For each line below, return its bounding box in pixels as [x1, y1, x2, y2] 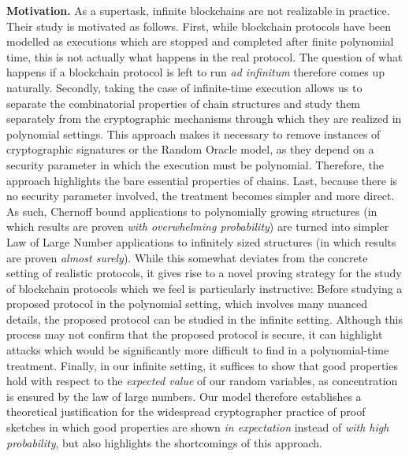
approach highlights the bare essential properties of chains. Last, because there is [6, 172, 398, 188]
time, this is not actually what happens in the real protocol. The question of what [6, 48, 403, 65]
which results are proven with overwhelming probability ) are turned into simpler [6, 218, 389, 235]
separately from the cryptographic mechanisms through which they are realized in [6, 110, 402, 127]
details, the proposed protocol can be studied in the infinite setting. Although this [6, 310, 403, 327]
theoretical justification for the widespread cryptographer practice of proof [6, 403, 366, 420]
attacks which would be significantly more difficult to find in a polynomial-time [6, 342, 389, 358]
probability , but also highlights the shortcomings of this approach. [6, 434, 322, 450]
